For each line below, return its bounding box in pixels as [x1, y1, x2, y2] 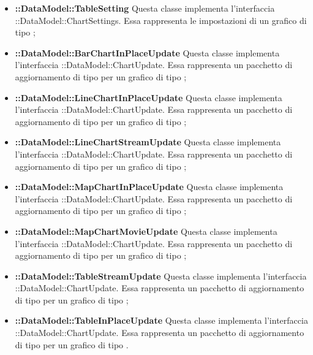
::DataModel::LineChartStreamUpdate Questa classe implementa [15, 136, 281, 148]
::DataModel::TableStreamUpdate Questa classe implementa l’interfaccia [15, 269, 307, 282]
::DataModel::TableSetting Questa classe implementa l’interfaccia [15, 2, 275, 14]
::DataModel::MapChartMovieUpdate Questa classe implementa [15, 224, 277, 237]
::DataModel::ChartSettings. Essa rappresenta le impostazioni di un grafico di [15, 13, 307, 26]
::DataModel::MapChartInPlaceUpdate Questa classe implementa [15, 180, 284, 193]
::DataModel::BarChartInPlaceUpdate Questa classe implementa [15, 46, 280, 59]
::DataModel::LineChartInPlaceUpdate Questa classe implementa [15, 91, 282, 104]
